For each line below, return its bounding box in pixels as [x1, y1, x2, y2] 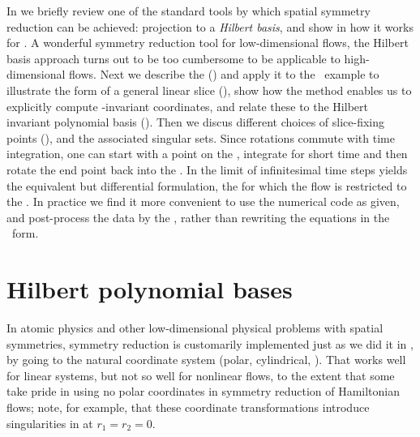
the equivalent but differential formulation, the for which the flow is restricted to [6, 177, 407, 194]
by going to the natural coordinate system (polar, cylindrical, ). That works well [6, 351, 406, 368]
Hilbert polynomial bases [6, 272, 293, 306]
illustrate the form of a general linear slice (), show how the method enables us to [6, 81, 412, 98]
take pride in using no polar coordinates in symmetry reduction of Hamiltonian [6, 383, 401, 400]
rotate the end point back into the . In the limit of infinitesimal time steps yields [6, 161, 408, 178]
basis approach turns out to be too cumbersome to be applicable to [6, 49, 341, 66]
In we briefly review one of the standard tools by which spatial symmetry [6, 2, 371, 19]
